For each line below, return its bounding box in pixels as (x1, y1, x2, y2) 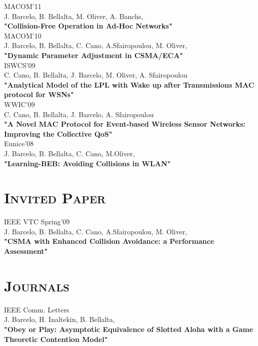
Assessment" (4, 246, 48, 256)
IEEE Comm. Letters (4, 304, 69, 314)
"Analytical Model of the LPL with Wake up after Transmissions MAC (4, 79, 254, 90)
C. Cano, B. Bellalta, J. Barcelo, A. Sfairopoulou (4, 109, 154, 119)
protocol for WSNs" (4, 89, 74, 100)
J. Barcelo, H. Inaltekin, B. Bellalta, (4, 314, 115, 324)
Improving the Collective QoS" (4, 128, 112, 139)
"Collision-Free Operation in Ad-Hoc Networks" (4, 21, 172, 31)
